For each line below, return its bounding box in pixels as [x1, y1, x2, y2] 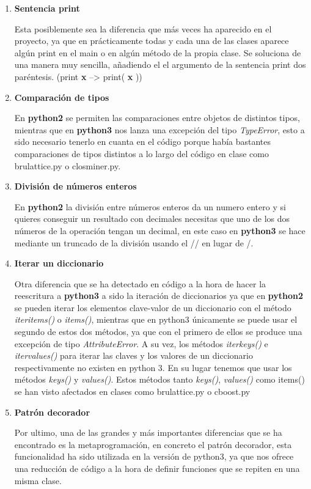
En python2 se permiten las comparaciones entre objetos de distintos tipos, [14, 111, 300, 124]
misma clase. [14, 474, 62, 487]
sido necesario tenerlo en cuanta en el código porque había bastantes [14, 135, 271, 148]
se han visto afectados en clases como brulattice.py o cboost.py [14, 385, 251, 398]
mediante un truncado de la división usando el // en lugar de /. [14, 236, 254, 249]
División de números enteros [14, 180, 137, 193]
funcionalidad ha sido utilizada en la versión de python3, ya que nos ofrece [14, 450, 294, 463]
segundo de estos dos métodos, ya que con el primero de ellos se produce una [14, 325, 302, 338]
